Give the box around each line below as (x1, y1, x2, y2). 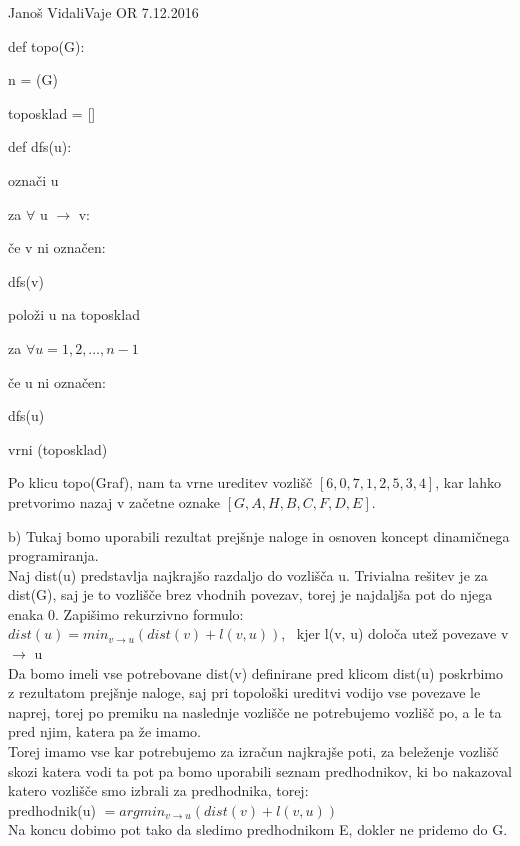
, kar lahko (435, 472, 501, 493)
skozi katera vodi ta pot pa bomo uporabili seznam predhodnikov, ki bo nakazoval (8, 760, 512, 781)
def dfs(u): (8, 136, 72, 157)
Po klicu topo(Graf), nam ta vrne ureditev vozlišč (8, 472, 313, 493)
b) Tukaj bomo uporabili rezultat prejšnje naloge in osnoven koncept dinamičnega (8, 525, 510, 546)
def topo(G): (8, 35, 85, 56)
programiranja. (8, 545, 99, 566)
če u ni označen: (8, 371, 106, 392)
